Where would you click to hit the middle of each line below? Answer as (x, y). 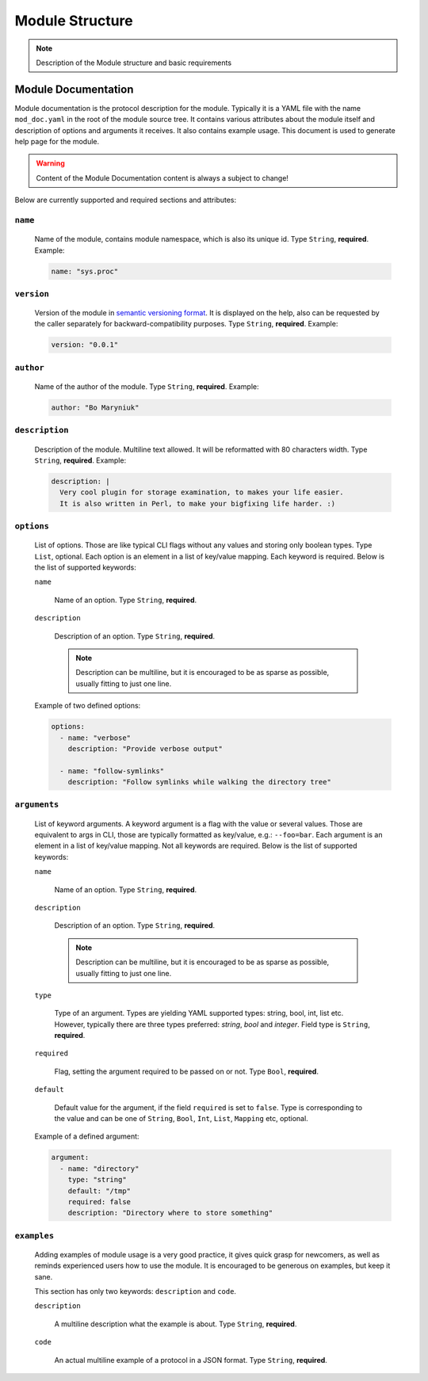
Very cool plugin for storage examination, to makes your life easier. (202, 492)
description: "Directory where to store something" (170, 1213)
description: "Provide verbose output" (145, 748)
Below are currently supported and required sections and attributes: (126, 200)
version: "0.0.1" (85, 345)
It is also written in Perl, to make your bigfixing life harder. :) (198, 504)
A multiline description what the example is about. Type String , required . (176, 1324)
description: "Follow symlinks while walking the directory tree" (200, 782)
